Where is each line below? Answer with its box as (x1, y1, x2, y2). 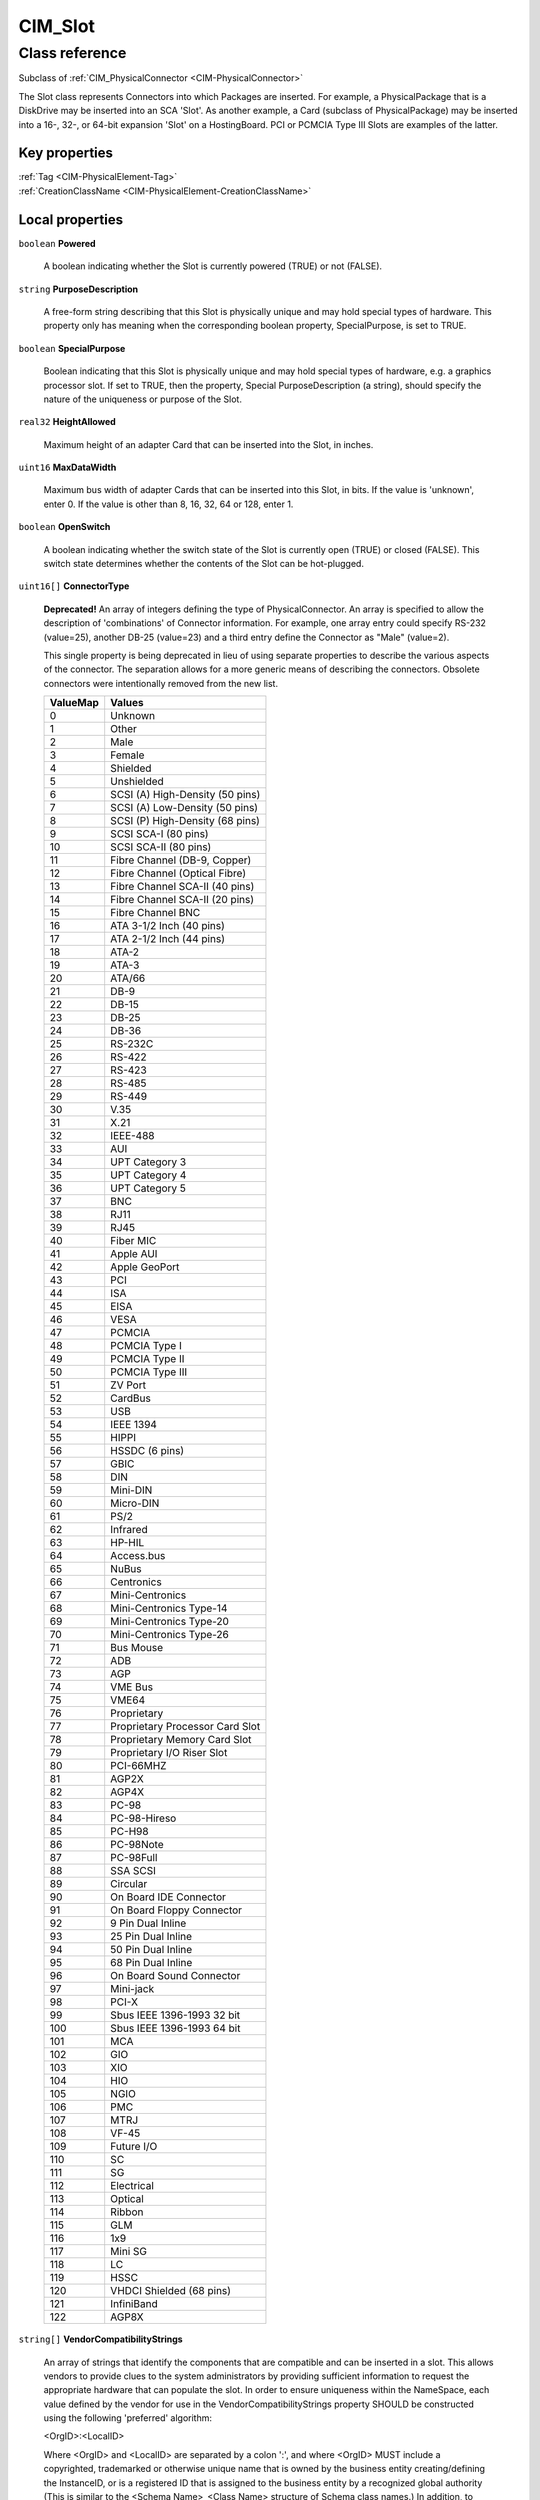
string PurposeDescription (18, 283, 139, 295)
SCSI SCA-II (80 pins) (110, 840, 212, 854)
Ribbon (110, 2205, 144, 2219)
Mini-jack (110, 1982, 155, 1996)
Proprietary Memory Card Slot (110, 1733, 252, 1747)
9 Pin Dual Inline (110, 1916, 187, 1930)
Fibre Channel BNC (110, 906, 201, 920)
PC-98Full (110, 1851, 158, 1865)
